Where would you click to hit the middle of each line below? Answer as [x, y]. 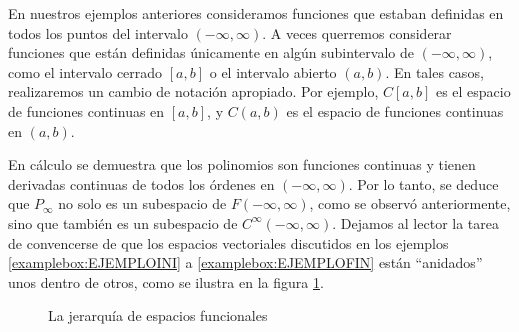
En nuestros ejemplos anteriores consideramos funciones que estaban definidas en [256, 13]
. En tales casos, [434, 71]
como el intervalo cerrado [85, 71]
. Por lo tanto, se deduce [423, 183]
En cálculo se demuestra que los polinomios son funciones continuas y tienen [242, 164]
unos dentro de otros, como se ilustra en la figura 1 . [166, 281]
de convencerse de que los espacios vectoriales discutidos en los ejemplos [228, 242]
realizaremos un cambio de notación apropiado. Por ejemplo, [193, 91]
